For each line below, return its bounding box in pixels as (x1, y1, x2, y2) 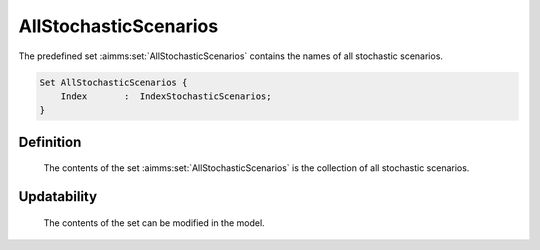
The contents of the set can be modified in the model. (43, 216, 265, 229)
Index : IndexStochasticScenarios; (60, 90, 272, 102)
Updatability (18, 188, 98, 205)
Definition (18, 133, 82, 150)
